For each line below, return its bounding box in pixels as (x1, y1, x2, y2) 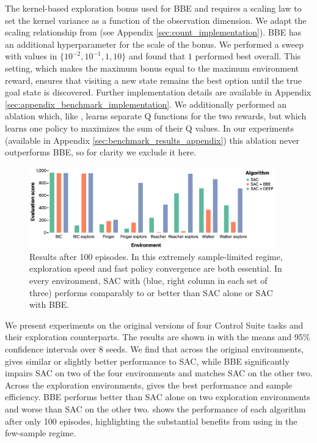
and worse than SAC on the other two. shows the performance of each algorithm (5, 402, 306, 415)
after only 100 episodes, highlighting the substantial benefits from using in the (5, 414, 297, 427)
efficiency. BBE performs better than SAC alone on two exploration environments (5, 390, 310, 403)
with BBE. (29, 298, 70, 311)
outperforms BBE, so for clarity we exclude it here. (5, 146, 197, 158)
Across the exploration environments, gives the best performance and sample (5, 378, 293, 391)
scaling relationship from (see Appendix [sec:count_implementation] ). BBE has (5, 26, 302, 39)
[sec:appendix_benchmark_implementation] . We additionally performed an (5, 97, 287, 110)
